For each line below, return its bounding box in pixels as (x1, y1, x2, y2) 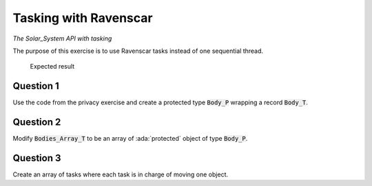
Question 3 (12, 152, 61, 164)
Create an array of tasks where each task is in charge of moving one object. (12, 170, 229, 178)
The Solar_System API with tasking (12, 34, 112, 43)
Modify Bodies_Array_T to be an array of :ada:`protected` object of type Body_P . (12, 135, 248, 143)
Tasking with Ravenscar (12, 10, 153, 25)
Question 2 (12, 117, 61, 128)
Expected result (30, 62, 75, 71)
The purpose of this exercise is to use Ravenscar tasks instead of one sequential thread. (12, 47, 264, 55)
